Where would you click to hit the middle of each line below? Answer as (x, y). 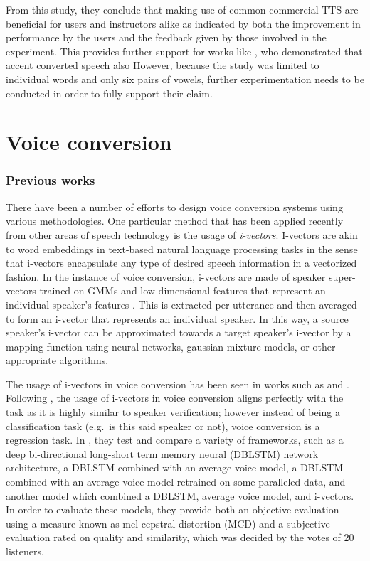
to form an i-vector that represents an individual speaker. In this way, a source (177, 318)
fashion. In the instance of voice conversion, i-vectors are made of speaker (166, 276)
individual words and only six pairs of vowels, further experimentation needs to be (185, 79)
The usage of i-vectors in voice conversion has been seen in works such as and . (178, 384)
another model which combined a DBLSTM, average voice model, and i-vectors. (180, 495)
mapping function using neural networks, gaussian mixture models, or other (171, 346)
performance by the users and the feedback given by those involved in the (166, 37)
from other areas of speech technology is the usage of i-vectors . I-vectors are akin (182, 234)
